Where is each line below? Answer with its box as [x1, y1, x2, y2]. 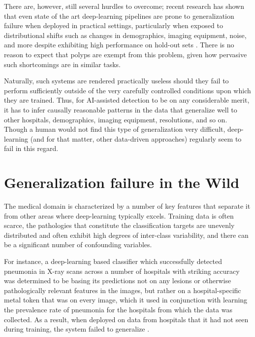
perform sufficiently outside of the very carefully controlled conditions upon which [4, 85, 251, 95]
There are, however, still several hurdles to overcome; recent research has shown [4, 1, 244, 11]
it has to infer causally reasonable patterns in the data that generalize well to [4, 104, 237, 114]
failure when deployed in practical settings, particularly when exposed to [4, 20, 223, 31]
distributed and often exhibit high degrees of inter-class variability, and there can [4, 229, 249, 240]
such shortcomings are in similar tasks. [4, 59, 121, 69]
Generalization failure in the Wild [4, 172, 240, 192]
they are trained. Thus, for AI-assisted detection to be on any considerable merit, [4, 95, 250, 105]
